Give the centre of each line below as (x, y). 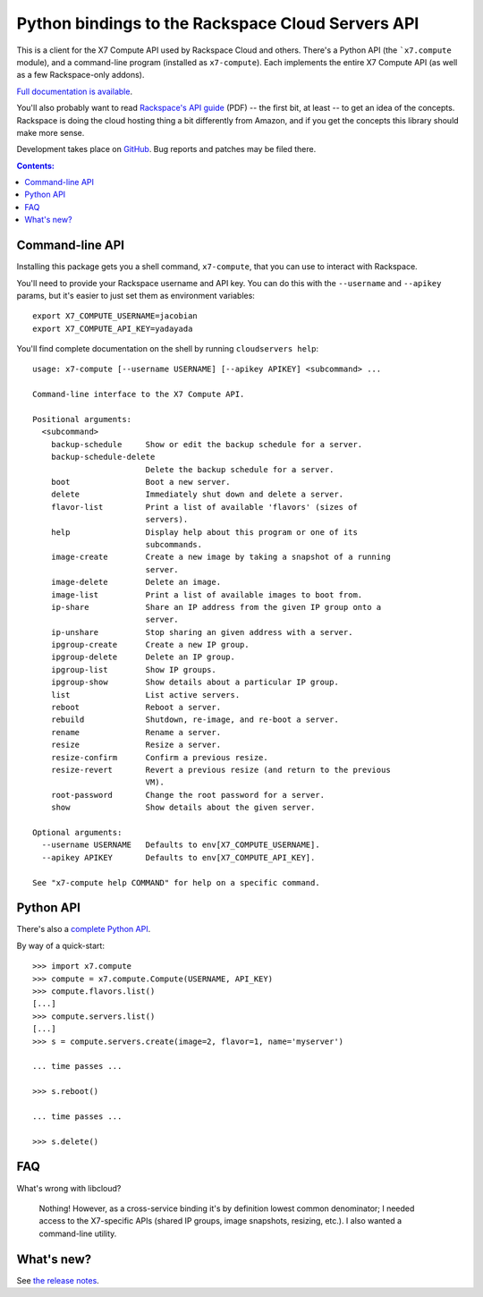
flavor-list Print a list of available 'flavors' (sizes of (204, 507)
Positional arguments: (82, 420)
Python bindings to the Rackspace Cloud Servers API (218, 23)
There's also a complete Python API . (84, 929)
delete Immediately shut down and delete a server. (197, 495)
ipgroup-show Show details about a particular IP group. (195, 682)
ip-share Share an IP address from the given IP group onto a (216, 607)
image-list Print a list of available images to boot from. (207, 594)
